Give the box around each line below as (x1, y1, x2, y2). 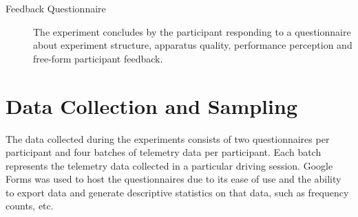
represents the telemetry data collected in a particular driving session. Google (6, 158, 333, 172)
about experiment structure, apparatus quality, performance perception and (33, 38, 352, 52)
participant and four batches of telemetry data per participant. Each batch (6, 145, 322, 159)
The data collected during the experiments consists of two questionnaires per (6, 131, 330, 146)
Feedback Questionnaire (6, 1, 106, 15)
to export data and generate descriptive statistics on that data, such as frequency (6, 185, 349, 199)
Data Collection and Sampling (6, 91, 297, 119)
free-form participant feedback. (33, 51, 163, 65)
